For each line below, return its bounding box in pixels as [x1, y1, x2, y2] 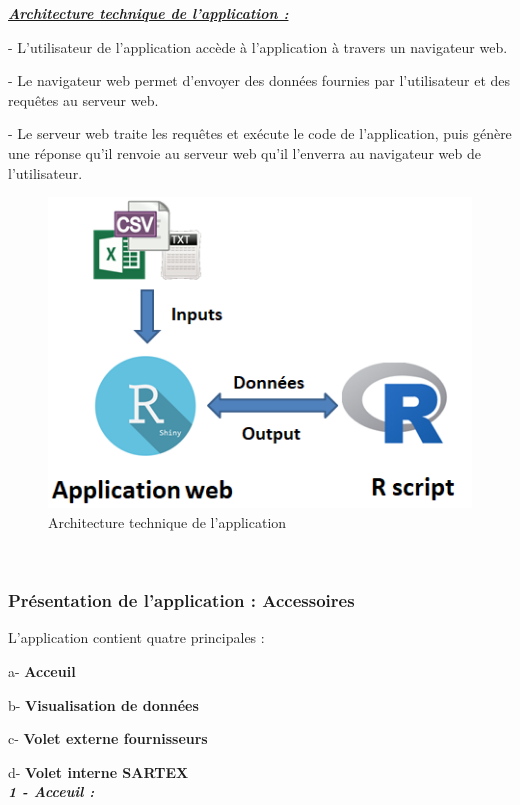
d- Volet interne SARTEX [8, 761, 189, 782]
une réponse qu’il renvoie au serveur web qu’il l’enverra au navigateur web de [8, 142, 481, 163]
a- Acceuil [8, 661, 76, 681]
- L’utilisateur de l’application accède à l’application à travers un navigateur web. [8, 36, 508, 57]
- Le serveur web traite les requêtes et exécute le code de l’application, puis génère [8, 123, 512, 144]
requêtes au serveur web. [8, 89, 159, 110]
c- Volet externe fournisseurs [8, 728, 208, 749]
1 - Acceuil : [8, 781, 95, 802]
